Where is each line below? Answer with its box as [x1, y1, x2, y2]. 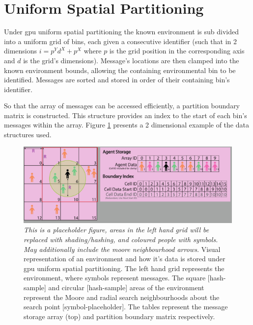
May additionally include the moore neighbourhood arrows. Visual [24, 244, 221, 254]
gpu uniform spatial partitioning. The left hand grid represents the [24, 263, 225, 273]
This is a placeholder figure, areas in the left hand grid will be [24, 225, 209, 235]
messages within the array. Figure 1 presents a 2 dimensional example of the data [4, 120, 249, 130]
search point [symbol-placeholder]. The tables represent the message [24, 301, 228, 312]
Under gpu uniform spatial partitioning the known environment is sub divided [4, 26, 239, 37]
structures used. [4, 129, 52, 140]
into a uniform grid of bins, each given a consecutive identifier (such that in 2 [4, 36, 237, 46]
